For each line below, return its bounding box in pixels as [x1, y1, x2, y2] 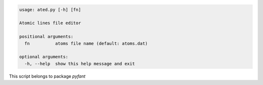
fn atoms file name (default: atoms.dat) [24, 41, 148, 46]
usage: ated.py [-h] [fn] [19, 7, 81, 12]
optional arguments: [19, 54, 68, 60]
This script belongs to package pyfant [9, 73, 86, 79]
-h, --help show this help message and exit [24, 61, 135, 66]
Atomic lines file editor [19, 20, 81, 26]
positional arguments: [19, 34, 74, 40]
